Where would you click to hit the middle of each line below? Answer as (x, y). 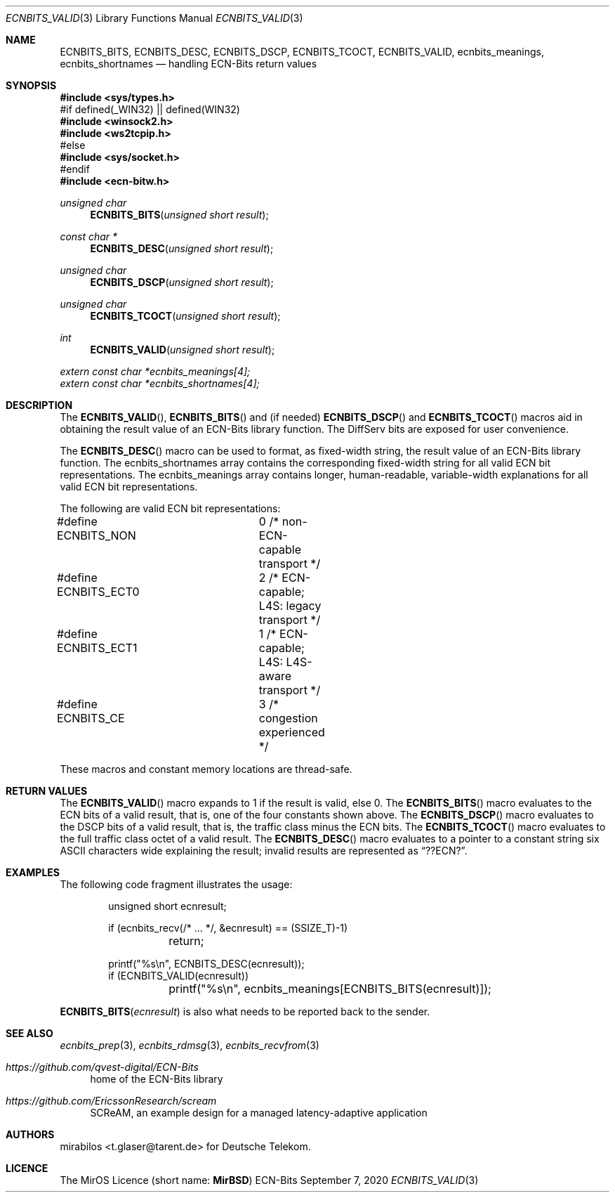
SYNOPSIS (31, 85)
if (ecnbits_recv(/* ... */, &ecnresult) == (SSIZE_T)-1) (228, 928)
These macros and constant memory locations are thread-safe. (206, 769)
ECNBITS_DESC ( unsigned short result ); (182, 248)
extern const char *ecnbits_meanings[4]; (155, 371)
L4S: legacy (290, 606)
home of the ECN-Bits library (157, 1079)
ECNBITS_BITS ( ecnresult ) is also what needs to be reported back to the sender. (245, 1011)
